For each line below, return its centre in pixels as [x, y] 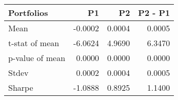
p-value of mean [37, 58]
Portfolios [28, 13]
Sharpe [21, 87]
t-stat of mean [34, 43]
